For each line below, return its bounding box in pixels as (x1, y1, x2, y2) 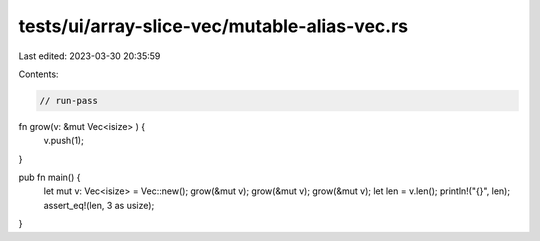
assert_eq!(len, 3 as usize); (43, 199, 155, 211)
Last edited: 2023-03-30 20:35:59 (18, 50, 161, 62)
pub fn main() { (18, 171, 81, 184)
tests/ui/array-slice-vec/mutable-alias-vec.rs (18, 15, 409, 37)
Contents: (18, 68, 59, 80)
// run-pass (39, 95, 99, 106)
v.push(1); (43, 135, 84, 147)
